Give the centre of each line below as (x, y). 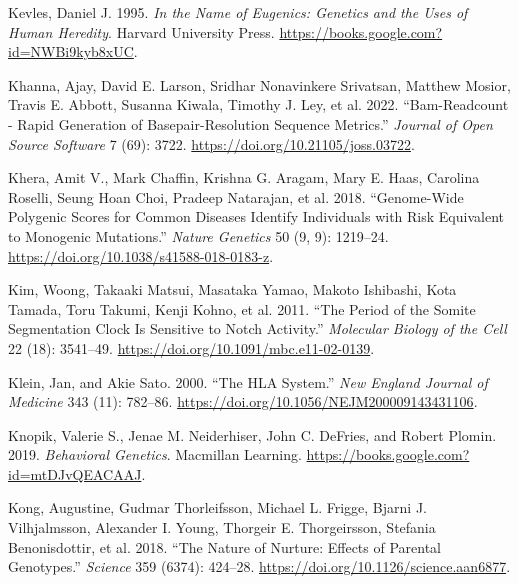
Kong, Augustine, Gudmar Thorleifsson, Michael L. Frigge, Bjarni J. (217, 507)
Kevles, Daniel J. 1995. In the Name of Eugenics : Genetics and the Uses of (238, 12)
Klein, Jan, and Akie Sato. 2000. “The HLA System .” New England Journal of (248, 381)
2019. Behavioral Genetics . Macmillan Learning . (155, 454)
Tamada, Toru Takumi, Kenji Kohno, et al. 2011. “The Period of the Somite (242, 308)
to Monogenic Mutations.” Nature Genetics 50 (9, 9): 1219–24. (198, 235)
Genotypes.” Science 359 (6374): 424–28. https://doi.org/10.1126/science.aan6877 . (259, 566)
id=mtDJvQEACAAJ (75, 473)
